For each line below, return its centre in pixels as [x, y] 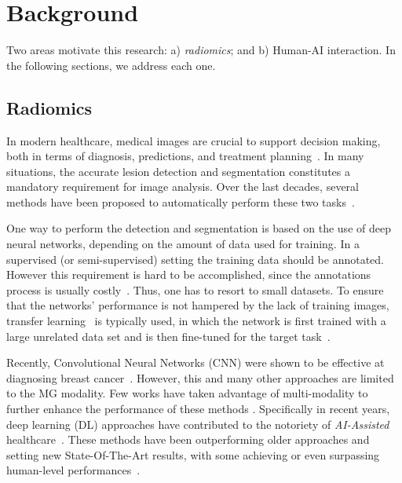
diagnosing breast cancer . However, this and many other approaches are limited [200, 377]
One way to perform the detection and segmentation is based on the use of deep [199, 228]
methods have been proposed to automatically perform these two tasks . [181, 201]
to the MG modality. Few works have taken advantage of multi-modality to [187, 393]
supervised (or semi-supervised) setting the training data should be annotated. [196, 259]
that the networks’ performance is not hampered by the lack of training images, [198, 305]
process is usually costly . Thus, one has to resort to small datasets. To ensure [195, 289]
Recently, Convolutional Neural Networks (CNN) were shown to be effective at [196, 362]
